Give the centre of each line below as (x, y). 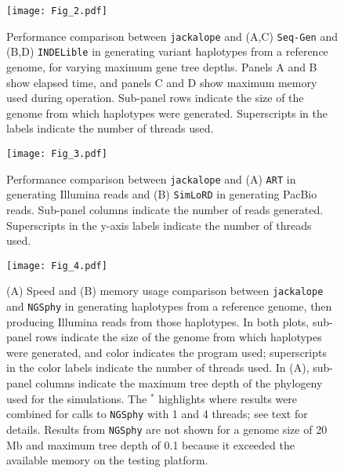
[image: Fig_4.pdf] (57, 266)
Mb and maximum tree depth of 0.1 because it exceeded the (150, 444)
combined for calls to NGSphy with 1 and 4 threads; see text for (157, 414)
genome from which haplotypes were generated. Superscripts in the (167, 113)
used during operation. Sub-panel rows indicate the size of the (155, 98)
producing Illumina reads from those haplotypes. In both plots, (158, 321)
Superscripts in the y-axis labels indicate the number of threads (159, 225)
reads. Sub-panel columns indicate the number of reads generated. (165, 209)
